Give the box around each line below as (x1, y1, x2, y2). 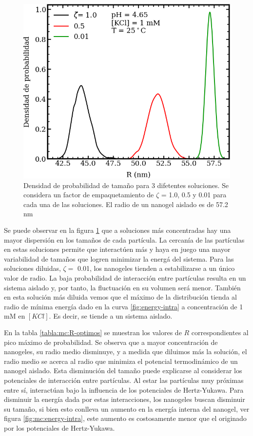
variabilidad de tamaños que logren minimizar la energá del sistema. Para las (4, 253, 234, 264)
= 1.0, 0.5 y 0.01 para (161, 190, 227, 200)
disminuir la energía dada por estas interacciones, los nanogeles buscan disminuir (4, 394, 245, 404)
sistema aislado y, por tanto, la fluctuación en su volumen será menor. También (4, 282, 241, 292)
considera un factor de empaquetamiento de (23, 190, 154, 200)
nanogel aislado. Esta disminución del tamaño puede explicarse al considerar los (4, 365, 242, 376)
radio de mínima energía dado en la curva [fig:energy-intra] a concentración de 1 (4, 301, 243, 311)
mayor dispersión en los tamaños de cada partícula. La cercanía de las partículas (4, 234, 245, 245)
